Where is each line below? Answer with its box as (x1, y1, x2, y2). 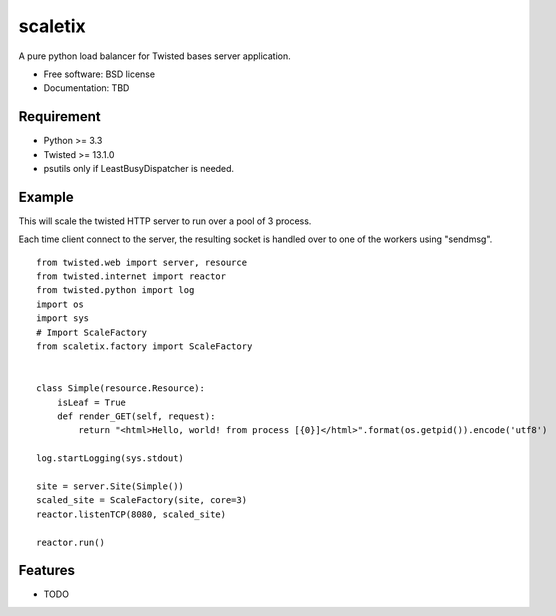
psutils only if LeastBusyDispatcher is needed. (43, 163, 235, 175)
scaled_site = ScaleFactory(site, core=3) (36, 495, 248, 506)
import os (36, 298, 84, 310)
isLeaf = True (56, 396, 127, 408)
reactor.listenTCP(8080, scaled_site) (36, 508, 227, 520)
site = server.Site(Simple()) (36, 480, 185, 492)
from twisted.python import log (36, 285, 195, 296)
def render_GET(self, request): (56, 411, 216, 422)
